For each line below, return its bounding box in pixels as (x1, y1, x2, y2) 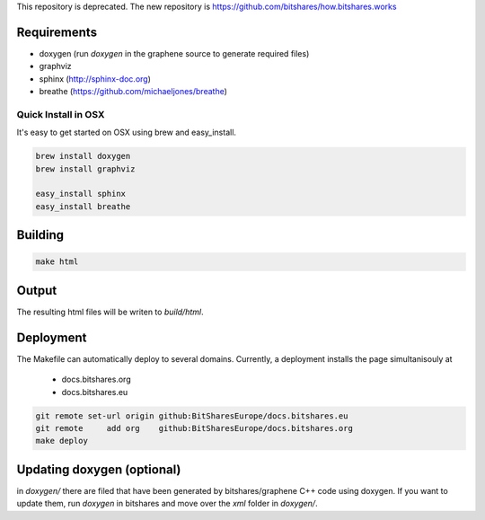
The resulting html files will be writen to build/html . (16, 306, 204, 317)
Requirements (16, 24, 98, 40)
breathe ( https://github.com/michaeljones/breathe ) (39, 86, 228, 97)
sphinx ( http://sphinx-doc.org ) (39, 73, 152, 84)
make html (35, 257, 79, 267)
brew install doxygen (35, 151, 131, 162)
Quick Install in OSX (16, 108, 105, 120)
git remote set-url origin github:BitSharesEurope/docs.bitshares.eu (35, 410, 348, 421)
